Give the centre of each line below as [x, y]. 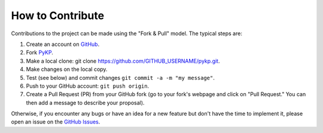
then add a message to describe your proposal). [85, 103]
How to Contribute [58, 16]
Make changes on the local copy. [67, 69]
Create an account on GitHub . [63, 44]
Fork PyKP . [40, 52]
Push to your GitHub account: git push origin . [88, 86]
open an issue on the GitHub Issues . [56, 122]
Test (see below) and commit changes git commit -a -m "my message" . [120, 78]
